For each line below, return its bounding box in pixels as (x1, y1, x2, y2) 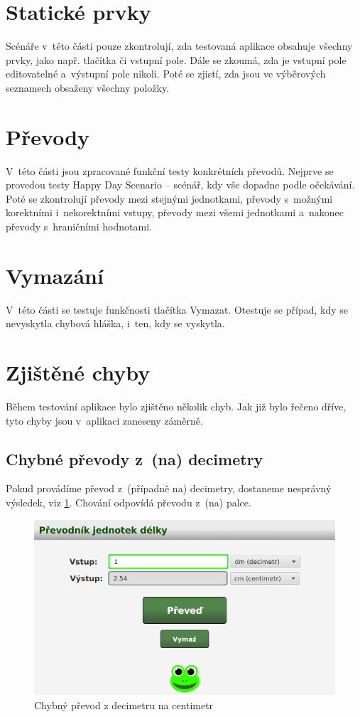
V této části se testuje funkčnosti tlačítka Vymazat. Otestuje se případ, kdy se (6, 302, 348, 317)
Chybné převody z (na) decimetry (6, 447, 263, 469)
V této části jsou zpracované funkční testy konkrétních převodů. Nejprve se (6, 163, 334, 178)
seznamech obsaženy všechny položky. (6, 80, 170, 95)
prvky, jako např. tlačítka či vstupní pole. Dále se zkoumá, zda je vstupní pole (6, 52, 347, 67)
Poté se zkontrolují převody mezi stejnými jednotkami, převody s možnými (6, 191, 333, 206)
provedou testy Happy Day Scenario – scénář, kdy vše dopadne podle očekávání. (6, 177, 355, 192)
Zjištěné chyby (6, 358, 151, 387)
